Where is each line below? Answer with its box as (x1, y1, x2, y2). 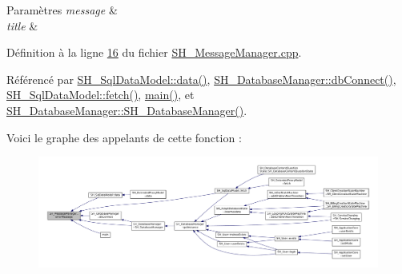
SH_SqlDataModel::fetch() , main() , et (6, 86, 195, 103)
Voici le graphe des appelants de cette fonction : (6, 129, 242, 145)
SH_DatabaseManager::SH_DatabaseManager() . (6, 101, 247, 118)
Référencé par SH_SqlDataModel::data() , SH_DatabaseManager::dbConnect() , (6, 70, 396, 87)
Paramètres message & (6, 2, 118, 18)
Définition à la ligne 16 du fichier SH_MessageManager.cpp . (6, 44, 302, 61)
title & (6, 17, 38, 34)
